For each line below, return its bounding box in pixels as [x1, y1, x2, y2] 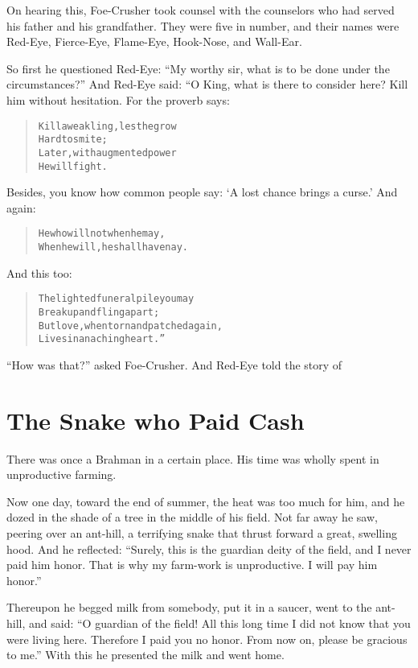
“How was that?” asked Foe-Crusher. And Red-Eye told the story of [6, 356, 342, 373]
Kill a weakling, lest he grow [38, 120, 177, 132]
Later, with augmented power [38, 146, 177, 159]
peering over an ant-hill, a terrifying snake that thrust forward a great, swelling [6, 525, 397, 541]
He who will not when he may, [38, 228, 166, 240]
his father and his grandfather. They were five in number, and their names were [6, 17, 400, 34]
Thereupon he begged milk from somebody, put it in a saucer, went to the [6, 599, 372, 616]
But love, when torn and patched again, [38, 320, 223, 332]
